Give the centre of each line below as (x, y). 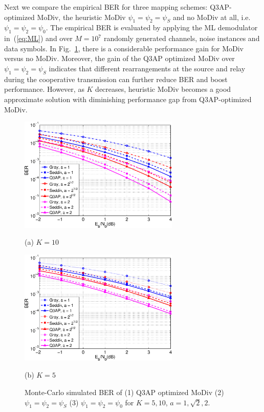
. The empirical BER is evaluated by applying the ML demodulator (152, 27)
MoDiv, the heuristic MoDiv (81, 17)
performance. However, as (44, 89)
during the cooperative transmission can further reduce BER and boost (116, 79)
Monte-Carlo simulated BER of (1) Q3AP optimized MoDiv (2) (124, 392)
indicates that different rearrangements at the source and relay (147, 68)
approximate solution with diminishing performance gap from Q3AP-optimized (128, 99)
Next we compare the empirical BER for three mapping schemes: (106, 7)
